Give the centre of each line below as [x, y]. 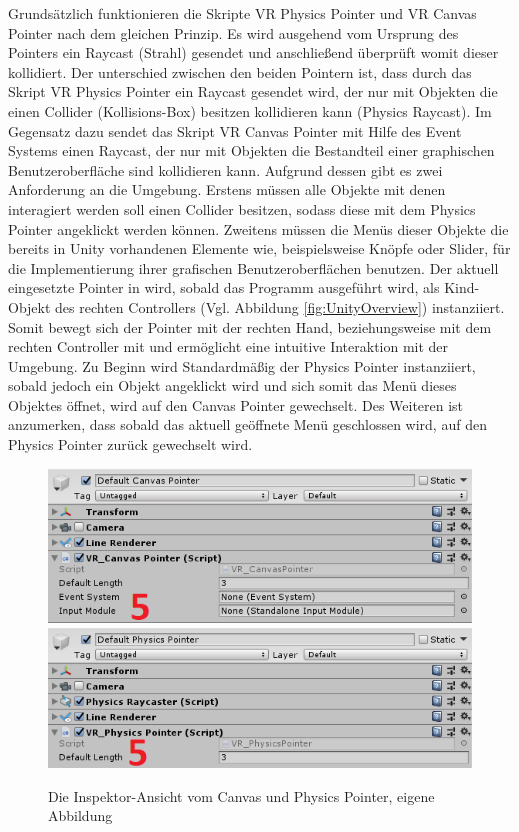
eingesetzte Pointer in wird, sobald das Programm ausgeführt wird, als [224, 287]
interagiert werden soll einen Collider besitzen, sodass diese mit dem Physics [242, 208]
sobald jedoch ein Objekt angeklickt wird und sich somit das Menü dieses [232, 385]
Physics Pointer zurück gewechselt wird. [130, 444]
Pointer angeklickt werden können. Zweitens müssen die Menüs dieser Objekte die [258, 228]
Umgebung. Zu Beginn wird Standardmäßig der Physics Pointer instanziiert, [242, 365]
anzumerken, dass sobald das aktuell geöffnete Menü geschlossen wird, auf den [247, 424]
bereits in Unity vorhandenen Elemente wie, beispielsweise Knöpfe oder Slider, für [259, 248]
